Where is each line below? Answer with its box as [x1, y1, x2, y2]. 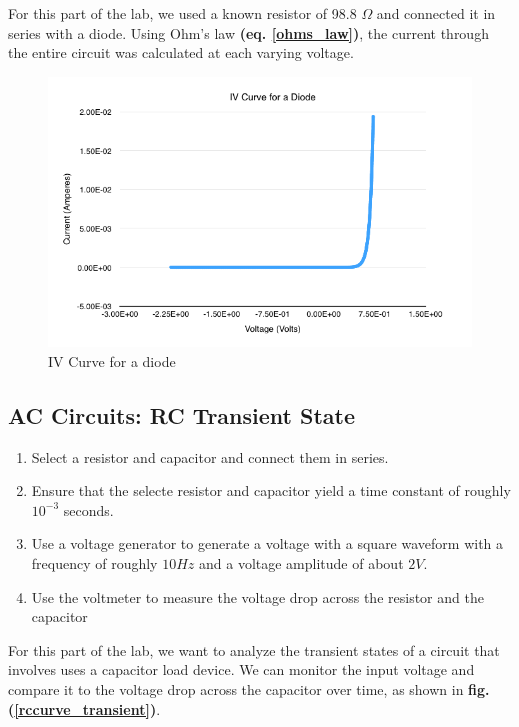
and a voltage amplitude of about [199, 552, 404, 573]
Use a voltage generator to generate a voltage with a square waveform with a [31, 533, 504, 554]
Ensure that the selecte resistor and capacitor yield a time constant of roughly [31, 480, 511, 501]
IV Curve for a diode [48, 350, 176, 371]
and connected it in [376, 3, 496, 23]
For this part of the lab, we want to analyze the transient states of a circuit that [8, 639, 500, 660]
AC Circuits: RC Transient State [8, 399, 356, 430]
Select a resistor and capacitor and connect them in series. [31, 446, 389, 467]
